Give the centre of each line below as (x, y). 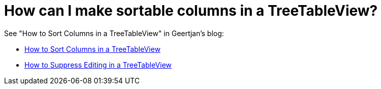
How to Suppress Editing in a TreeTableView (98, 65)
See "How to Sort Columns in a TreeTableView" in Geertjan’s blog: (114, 33)
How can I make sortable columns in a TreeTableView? (191, 11)
